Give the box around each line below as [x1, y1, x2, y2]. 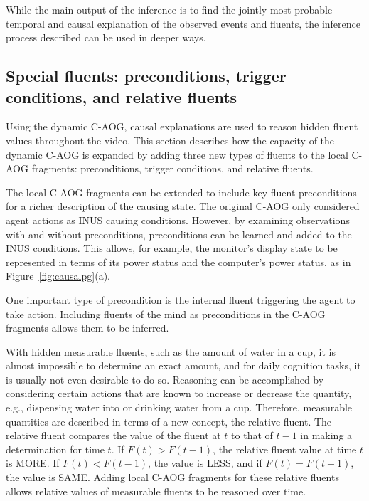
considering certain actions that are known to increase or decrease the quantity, [6, 386, 352, 401]
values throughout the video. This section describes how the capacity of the [6, 132, 335, 147]
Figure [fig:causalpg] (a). [6, 268, 110, 283]
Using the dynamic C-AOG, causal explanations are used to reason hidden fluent [6, 119, 358, 134]
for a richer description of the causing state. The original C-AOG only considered [6, 199, 360, 213]
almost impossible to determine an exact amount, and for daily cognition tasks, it [6, 358, 361, 373]
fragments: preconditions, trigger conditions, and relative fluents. [31, 161, 314, 176]
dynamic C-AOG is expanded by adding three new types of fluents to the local [6, 147, 348, 162]
